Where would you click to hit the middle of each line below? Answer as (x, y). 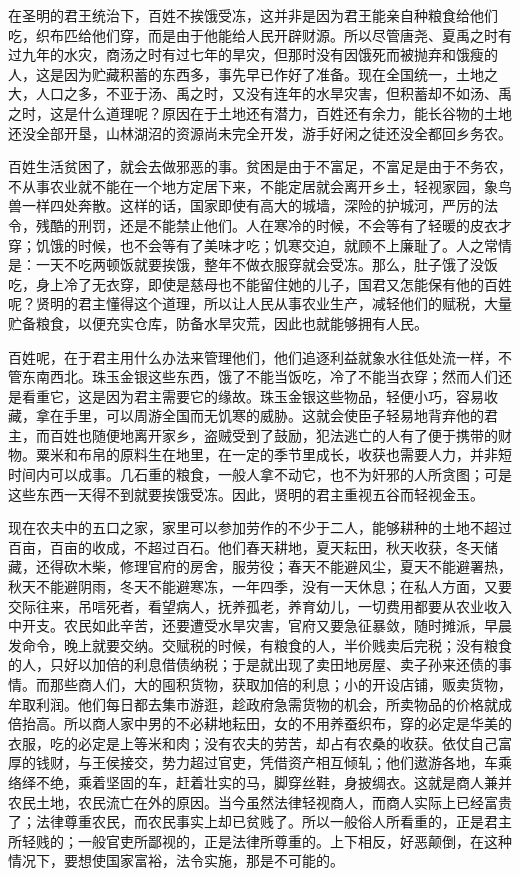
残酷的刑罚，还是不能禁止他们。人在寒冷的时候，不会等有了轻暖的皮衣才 (273, 224)
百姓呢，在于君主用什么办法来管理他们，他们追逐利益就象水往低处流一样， (253, 356)
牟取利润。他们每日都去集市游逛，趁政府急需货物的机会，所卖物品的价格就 (253, 703)
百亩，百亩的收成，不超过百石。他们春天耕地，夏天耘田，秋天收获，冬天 (246, 546)
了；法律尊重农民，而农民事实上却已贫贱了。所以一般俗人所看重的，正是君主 (260, 821)
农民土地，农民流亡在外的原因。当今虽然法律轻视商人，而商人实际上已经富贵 (260, 801)
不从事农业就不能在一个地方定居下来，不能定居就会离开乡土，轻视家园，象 (253, 185)
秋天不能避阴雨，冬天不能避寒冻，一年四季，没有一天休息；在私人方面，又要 (260, 586)
